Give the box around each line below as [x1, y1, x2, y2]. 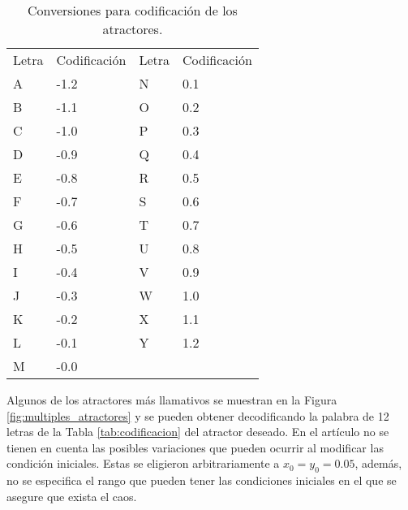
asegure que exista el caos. [6, 487, 137, 504]
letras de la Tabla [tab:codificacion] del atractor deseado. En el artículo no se [6, 423, 389, 440]
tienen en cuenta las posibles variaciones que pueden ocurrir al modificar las [6, 439, 384, 456]
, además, [354, 455, 402, 472]
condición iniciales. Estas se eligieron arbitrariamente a [6, 455, 280, 472]
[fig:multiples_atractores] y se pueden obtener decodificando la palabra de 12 [6, 407, 389, 424]
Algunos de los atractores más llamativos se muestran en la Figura [6, 391, 337, 408]
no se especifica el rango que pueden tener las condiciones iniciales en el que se [6, 472, 397, 489]
